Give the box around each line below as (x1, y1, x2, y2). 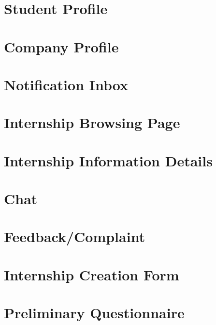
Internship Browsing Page (4, 113, 180, 132)
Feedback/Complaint (4, 227, 145, 246)
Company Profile (4, 36, 119, 56)
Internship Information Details (4, 150, 213, 170)
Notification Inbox (4, 74, 128, 94)
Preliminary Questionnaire (4, 303, 185, 323)
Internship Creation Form (4, 264, 179, 284)
